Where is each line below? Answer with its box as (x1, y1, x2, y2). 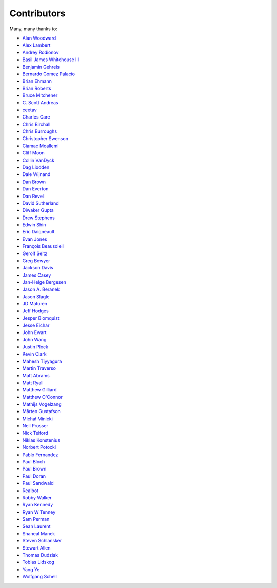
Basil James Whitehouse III (22, 56, 80, 63)
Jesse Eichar (22, 322, 50, 328)
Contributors (9, 8, 66, 19)
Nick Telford (22, 430, 48, 436)
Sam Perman (22, 516, 50, 522)
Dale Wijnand (22, 171, 51, 178)
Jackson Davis (22, 265, 53, 271)
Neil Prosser (22, 423, 49, 429)
